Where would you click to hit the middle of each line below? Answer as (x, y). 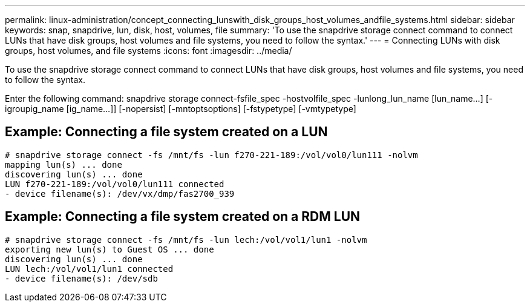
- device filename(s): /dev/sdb (81, 278)
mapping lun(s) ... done (64, 164)
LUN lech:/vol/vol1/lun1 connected (89, 269)
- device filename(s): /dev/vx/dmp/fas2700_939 (120, 193)
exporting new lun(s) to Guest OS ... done (110, 249)
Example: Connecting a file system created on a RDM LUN (183, 217)
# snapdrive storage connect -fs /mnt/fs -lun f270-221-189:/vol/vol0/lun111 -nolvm (211, 155)
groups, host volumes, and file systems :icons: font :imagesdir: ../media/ (149, 51)
